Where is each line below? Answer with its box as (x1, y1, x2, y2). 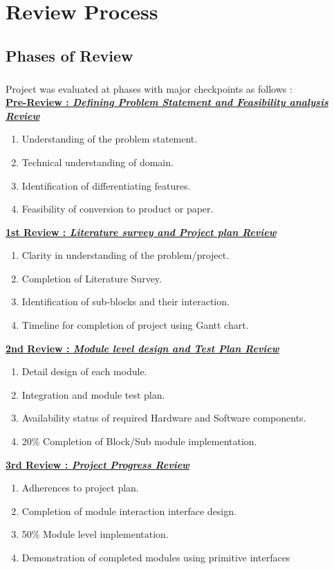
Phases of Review (6, 44, 133, 66)
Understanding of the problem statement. (21, 132, 198, 146)
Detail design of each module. (21, 364, 147, 379)
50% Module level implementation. (21, 527, 169, 541)
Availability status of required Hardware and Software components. (21, 410, 306, 425)
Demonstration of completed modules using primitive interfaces (21, 550, 290, 564)
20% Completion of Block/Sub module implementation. (21, 434, 257, 449)
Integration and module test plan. (21, 387, 165, 401)
